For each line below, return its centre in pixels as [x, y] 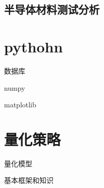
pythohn [34, 46]
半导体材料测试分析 [52, 9]
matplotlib [20, 105]
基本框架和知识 [29, 180]
